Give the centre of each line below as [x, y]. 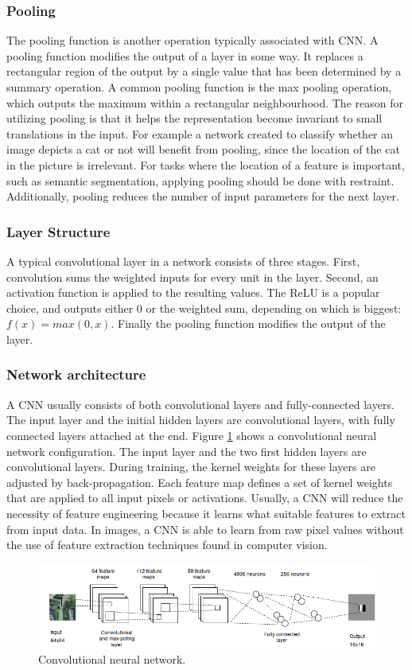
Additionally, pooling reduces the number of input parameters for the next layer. [203, 196]
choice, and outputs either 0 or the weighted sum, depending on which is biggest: [204, 308]
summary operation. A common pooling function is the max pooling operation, [199, 87]
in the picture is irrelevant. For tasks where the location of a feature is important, [206, 164]
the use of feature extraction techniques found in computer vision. [167, 545]
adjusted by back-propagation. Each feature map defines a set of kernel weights [200, 482]
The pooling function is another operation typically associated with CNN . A [192, 40]
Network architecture [76, 374]
